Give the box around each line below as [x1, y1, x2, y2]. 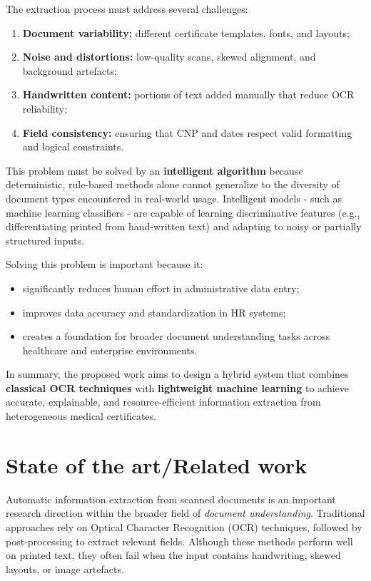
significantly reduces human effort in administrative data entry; [22, 280, 300, 295]
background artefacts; [22, 63, 117, 78]
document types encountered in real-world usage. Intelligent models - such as [6, 190, 342, 205]
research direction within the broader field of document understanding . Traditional [6, 505, 365, 520]
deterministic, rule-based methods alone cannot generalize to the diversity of [6, 177, 340, 192]
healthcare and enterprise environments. [22, 342, 198, 357]
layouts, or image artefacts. [6, 561, 124, 576]
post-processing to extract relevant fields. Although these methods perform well [6, 533, 353, 548]
